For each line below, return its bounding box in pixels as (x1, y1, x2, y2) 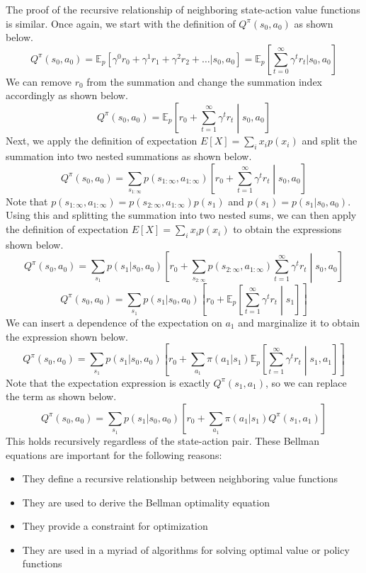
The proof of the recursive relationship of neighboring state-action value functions (6, 2, 360, 16)
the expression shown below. (6, 329, 128, 344)
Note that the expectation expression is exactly (6, 375, 210, 390)
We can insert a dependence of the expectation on (6, 315, 222, 329)
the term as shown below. (6, 389, 117, 404)
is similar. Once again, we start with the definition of (6, 16, 236, 30)
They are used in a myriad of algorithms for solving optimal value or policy (22, 542, 350, 557)
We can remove (6, 74, 72, 89)
